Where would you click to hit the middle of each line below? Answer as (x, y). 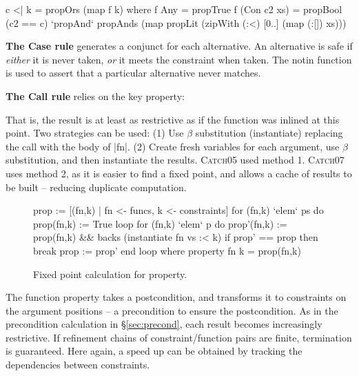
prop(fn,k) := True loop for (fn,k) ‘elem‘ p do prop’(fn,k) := (160, 223)
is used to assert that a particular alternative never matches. (133, 73)
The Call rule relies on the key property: (95, 96)
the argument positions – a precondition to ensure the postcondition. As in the (172, 310)
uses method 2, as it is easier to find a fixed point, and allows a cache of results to (179, 173)
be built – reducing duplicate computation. (96, 187)
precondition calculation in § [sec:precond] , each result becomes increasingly (164, 324)
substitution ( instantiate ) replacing (269, 133)
